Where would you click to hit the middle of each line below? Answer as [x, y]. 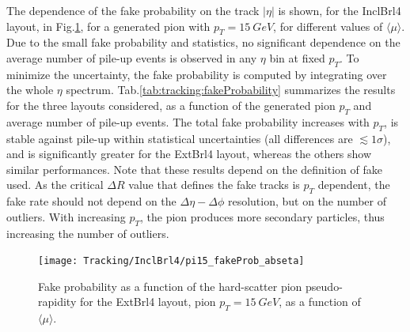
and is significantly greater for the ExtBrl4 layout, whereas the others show [189, 154]
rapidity [57, 302]
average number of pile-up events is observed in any [132, 57]
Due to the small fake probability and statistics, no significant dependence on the [203, 42]
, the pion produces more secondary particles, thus [262, 216]
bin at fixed [297, 57]
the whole [30, 90]
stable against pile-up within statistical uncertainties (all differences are [180, 138]
